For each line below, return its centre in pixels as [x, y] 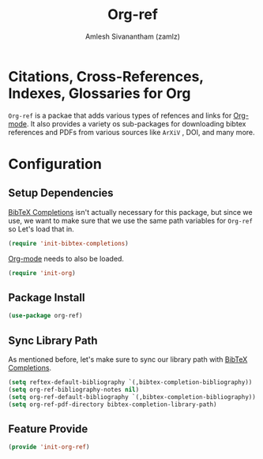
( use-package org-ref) [45, 316]
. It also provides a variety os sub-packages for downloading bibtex [136, 123]
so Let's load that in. [41, 229]
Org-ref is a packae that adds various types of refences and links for [120, 115]
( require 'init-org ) [42, 273]
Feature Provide [48, 429]
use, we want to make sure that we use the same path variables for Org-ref [130, 220]
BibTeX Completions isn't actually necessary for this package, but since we [130, 212]
